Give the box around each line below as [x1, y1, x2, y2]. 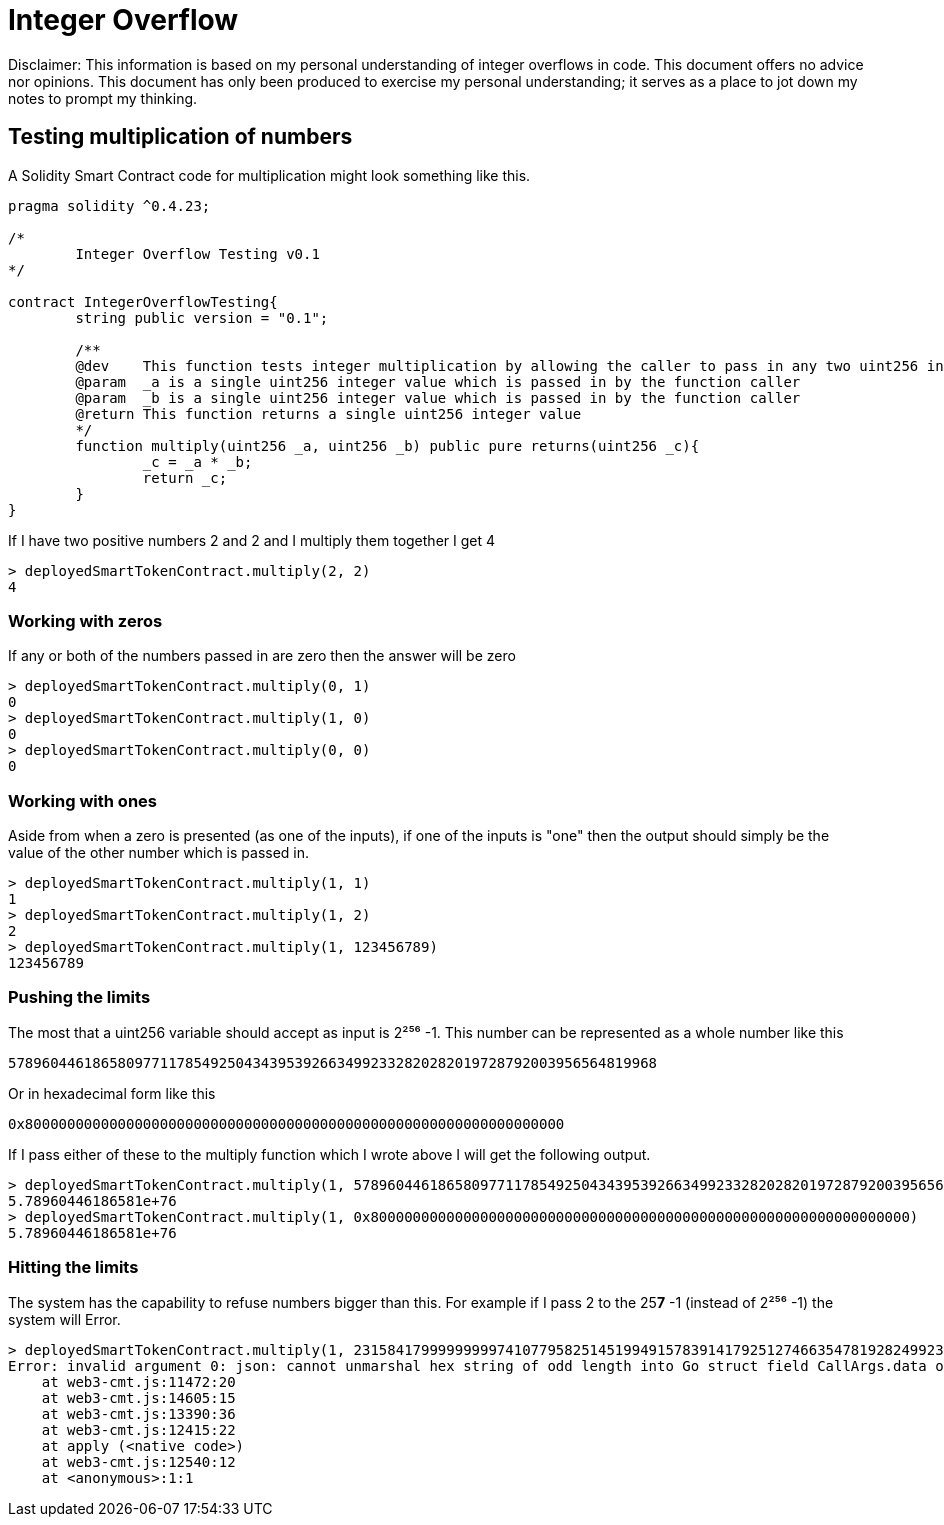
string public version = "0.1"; [75, 309, 329, 326]
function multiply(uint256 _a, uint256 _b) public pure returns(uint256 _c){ [75, 437, 700, 454]
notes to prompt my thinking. [8, 89, 198, 107]
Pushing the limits [8, 987, 151, 1008]
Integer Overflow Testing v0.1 [75, 245, 320, 262]
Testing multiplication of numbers [8, 124, 353, 150]
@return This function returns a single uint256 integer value [75, 405, 582, 422]
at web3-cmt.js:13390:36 [41, 1405, 236, 1422]
